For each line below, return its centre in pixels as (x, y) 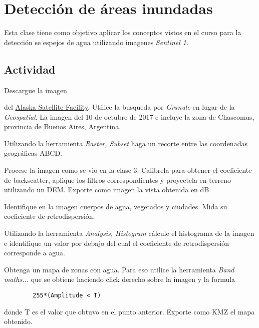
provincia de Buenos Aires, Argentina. (63, 126)
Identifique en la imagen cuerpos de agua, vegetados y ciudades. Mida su (116, 206)
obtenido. (18, 321)
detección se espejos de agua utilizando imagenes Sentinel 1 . (96, 42)
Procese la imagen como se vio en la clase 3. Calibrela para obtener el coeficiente (128, 170)
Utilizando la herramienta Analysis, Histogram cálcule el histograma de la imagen (129, 233)
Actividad (30, 69)
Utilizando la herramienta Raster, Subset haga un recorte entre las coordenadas (126, 143)
